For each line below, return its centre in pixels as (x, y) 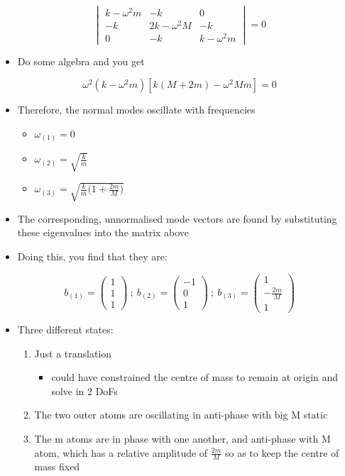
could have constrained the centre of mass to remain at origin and (195, 377)
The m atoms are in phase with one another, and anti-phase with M (182, 438)
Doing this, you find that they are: (92, 256)
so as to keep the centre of (282, 452)
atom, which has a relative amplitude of (121, 452)
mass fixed (57, 466)
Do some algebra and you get (81, 61)
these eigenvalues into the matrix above (103, 232)
